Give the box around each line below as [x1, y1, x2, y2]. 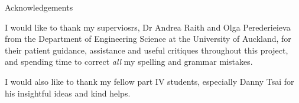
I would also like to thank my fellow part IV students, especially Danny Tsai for [5, 75, 294, 87]
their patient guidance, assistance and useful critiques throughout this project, [5, 44, 288, 56]
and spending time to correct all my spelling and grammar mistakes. [5, 55, 253, 68]
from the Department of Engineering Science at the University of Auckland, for [5, 32, 291, 45]
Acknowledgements [5, 1, 73, 13]
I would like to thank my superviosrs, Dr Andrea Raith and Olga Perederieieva [5, 21, 291, 33]
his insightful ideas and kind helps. [5, 87, 131, 99]
